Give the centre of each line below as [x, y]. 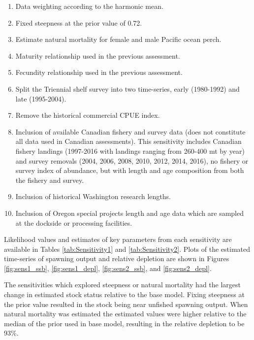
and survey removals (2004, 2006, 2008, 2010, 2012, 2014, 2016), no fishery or [132, 160]
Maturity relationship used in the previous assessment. [98, 55]
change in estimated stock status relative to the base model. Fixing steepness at [124, 294]
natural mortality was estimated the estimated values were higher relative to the [125, 314]
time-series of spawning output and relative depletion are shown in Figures [117, 258]
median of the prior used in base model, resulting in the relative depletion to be [124, 323]
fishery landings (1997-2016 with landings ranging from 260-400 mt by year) [130, 151]
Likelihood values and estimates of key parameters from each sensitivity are [118, 239]
